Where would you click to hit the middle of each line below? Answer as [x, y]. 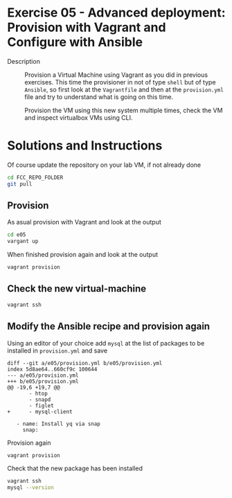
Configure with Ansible [75, 42]
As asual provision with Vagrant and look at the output [84, 222]
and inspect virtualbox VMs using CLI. [79, 117]
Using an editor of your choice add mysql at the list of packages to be [106, 343]
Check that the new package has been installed [75, 468]
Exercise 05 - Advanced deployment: [116, 13]
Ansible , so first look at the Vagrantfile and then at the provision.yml [124, 89]
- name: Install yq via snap [58, 424]
